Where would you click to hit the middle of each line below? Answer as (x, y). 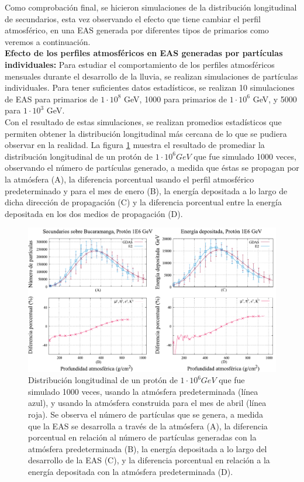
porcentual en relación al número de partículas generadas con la (142, 437)
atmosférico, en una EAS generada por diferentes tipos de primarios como (137, 30)
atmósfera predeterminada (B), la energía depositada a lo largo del (148, 448)
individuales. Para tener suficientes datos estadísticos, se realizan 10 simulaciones (150, 87)
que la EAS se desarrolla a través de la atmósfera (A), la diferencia (148, 426)
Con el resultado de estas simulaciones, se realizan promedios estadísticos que (143, 121)
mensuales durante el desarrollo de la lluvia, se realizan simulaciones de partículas (151, 76)
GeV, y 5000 (275, 99)
